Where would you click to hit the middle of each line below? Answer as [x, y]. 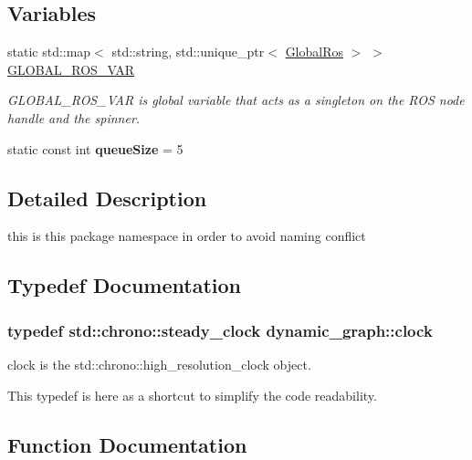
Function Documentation [127, 444]
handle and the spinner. [74, 117]
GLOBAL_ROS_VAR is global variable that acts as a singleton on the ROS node [236, 100]
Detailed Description [107, 198]
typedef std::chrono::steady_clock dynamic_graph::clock [220, 330]
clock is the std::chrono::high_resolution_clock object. [159, 364]
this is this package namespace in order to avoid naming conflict [187, 236]
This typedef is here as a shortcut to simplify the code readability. [192, 395]
